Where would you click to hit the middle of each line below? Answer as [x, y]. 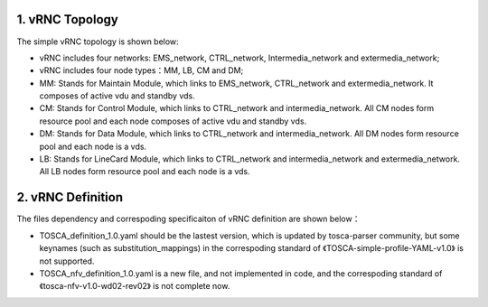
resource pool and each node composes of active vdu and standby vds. [173, 121]
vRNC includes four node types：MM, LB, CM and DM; [141, 70]
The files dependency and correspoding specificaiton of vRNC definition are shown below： [188, 219]
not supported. [67, 261]
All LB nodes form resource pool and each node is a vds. [145, 172]
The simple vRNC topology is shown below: [98, 42]
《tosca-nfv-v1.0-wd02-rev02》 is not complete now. [135, 286]
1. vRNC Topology [68, 19]
